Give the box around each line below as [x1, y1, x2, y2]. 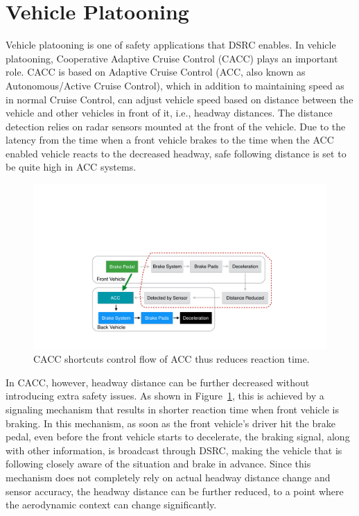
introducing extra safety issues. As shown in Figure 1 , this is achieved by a [6, 388, 324, 403]
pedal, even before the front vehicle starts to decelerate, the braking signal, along [6, 429, 350, 444]
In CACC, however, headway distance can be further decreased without [6, 375, 310, 389]
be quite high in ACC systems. [6, 160, 137, 174]
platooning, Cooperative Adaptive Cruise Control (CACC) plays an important [6, 51, 338, 65]
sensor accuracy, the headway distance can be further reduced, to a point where [6, 483, 344, 498]
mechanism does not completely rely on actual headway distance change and [6, 470, 331, 484]
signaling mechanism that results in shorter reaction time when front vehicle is [6, 402, 339, 416]
